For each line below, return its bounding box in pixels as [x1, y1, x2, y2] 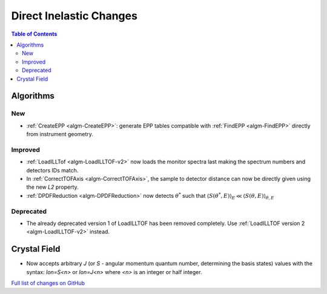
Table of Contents [11, 30, 58, 38]
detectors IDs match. [26, 166, 79, 174]
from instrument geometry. [26, 131, 94, 138]
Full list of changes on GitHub [11, 279, 85, 287]
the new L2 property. [26, 183, 79, 191]
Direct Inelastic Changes [11, 9, 137, 22]
